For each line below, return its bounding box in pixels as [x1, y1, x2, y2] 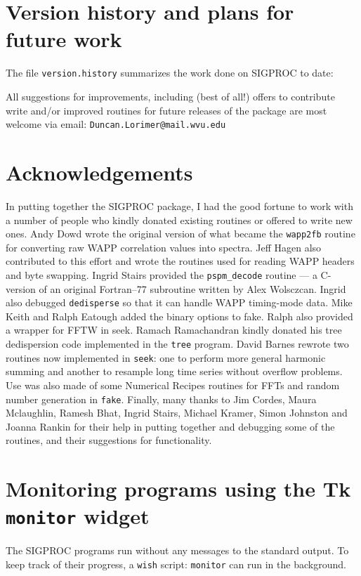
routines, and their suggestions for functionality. [6, 433, 212, 447]
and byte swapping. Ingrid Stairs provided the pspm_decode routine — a [6, 267, 317, 282]
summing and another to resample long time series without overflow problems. [6, 364, 343, 379]
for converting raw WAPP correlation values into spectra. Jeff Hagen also [6, 240, 322, 254]
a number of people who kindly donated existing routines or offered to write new [6, 212, 353, 227]
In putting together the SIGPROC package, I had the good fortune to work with [6, 198, 353, 213]
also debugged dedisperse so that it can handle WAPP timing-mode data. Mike [6, 295, 353, 310]
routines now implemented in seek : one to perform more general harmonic [6, 350, 326, 365]
